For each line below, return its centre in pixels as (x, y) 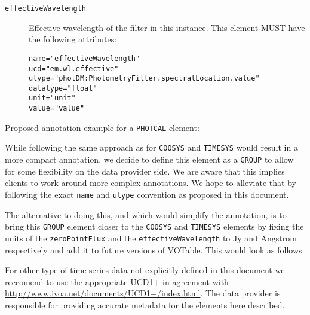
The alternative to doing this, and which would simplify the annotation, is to (146, 214)
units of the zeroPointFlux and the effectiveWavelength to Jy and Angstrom (151, 238)
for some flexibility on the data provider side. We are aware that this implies (145, 171)
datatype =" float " (63, 88)
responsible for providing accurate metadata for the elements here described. (145, 305)
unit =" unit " (52, 98)
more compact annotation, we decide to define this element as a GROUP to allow (149, 159)
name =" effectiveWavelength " (85, 58)
